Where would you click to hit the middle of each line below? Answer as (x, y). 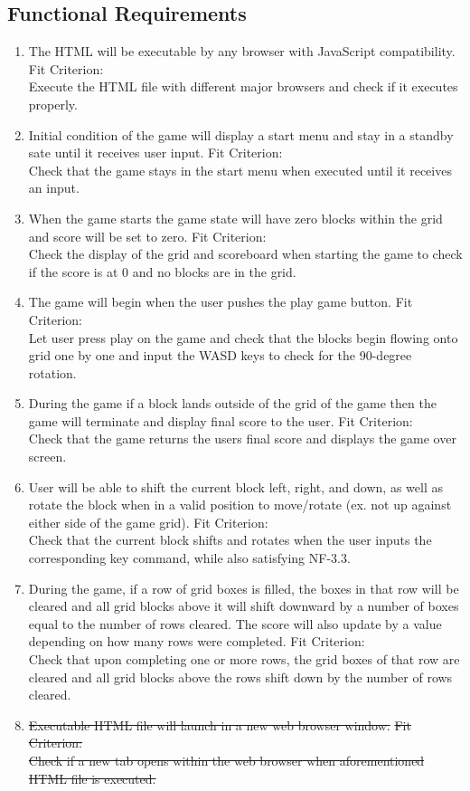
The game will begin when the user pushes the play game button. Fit (221, 302)
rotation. (52, 372)
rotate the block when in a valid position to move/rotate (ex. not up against (240, 505)
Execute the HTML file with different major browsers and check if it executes (243, 86)
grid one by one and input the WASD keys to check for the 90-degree (220, 355)
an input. (54, 188)
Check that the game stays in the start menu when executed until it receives (240, 170)
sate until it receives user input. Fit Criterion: (155, 152)
